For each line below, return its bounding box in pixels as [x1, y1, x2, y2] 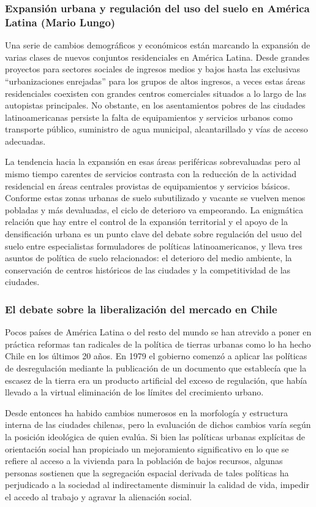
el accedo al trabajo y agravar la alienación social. [5, 490, 192, 503]
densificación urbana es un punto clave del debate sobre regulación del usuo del [5, 227, 302, 240]
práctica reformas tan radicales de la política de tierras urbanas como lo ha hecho [5, 337, 311, 350]
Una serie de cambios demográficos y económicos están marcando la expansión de [5, 39, 310, 51]
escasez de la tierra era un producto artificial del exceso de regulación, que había [5, 373, 307, 386]
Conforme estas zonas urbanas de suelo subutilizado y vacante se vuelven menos [5, 191, 306, 204]
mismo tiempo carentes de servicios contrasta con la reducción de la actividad [5, 167, 297, 180]
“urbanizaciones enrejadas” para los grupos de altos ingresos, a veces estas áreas [5, 74, 306, 87]
